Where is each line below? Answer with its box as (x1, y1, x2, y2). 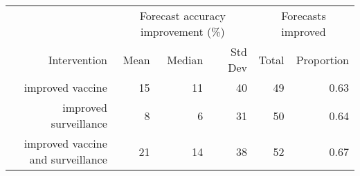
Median (167, 51, 204, 68)
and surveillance (29, 151, 107, 167)
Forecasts (281, 8, 326, 23)
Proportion (296, 51, 349, 68)
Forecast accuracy (139, 8, 226, 23)
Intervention (48, 51, 107, 68)
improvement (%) (140, 23, 225, 39)
